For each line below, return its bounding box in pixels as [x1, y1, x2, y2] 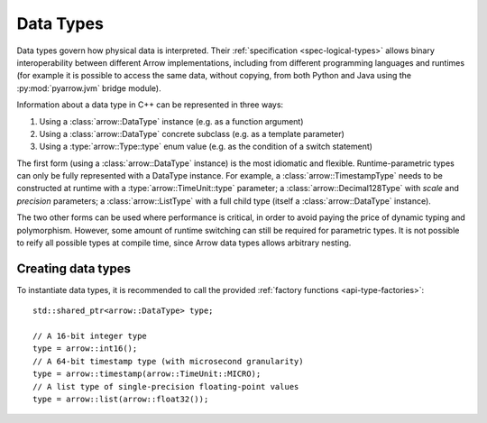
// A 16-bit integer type [32, 331, 148, 342]
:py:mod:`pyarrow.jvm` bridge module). [16, 82, 161, 94]
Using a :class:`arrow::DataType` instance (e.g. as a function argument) [39, 115, 304, 126]
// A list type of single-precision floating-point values [32, 382, 299, 391]
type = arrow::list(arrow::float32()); [32, 394, 209, 405]
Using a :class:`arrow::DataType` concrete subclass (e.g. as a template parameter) [39, 128, 345, 139]
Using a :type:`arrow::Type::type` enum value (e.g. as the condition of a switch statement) [39, 141, 373, 152]
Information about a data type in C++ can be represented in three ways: [16, 99, 284, 110]
